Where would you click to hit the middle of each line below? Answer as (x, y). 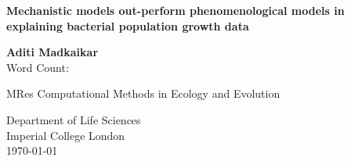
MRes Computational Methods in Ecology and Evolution (143, 93)
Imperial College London (66, 135)
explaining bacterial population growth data (128, 25)
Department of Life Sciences (74, 119)
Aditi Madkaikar (52, 52)
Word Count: (38, 67)
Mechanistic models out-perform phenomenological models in (175, 10)
